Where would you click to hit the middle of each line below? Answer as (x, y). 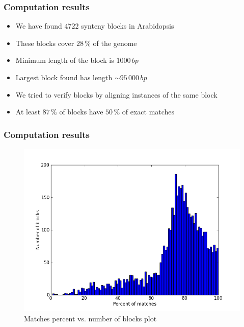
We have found (39, 26)
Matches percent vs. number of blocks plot (90, 318)
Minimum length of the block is (65, 60)
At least (28, 112)
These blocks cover (45, 43)
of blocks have (81, 112)
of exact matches (148, 112)
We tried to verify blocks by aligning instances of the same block (116, 94)
